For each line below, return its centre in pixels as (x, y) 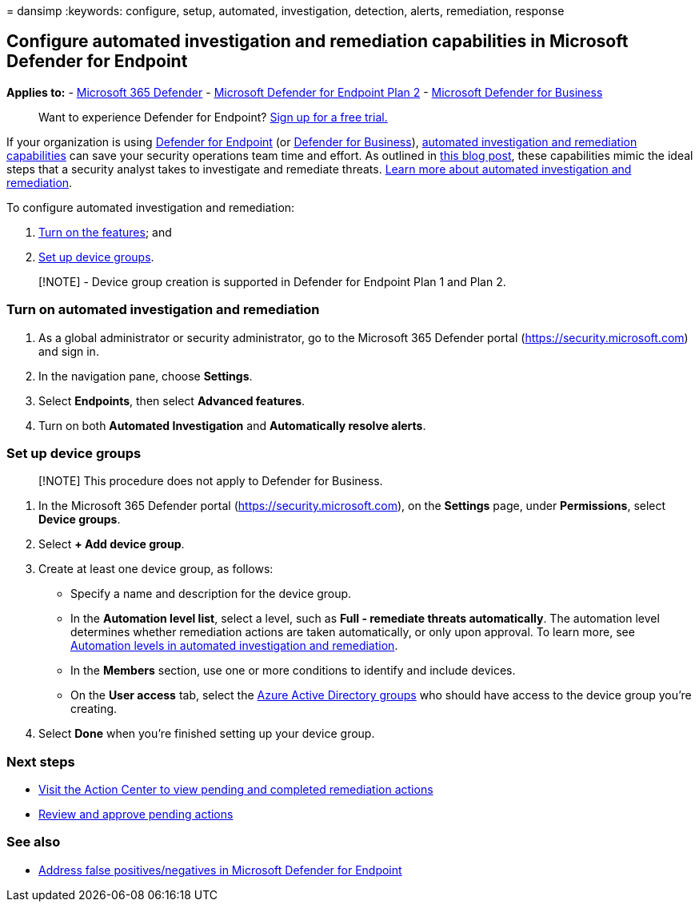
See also (34, 842)
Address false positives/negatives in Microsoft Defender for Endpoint (220, 870)
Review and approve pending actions (136, 814)
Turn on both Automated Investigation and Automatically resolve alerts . (232, 425)
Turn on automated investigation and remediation (163, 310)
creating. (94, 709)
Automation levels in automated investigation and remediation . (234, 646)
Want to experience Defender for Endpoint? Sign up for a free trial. (213, 117)
